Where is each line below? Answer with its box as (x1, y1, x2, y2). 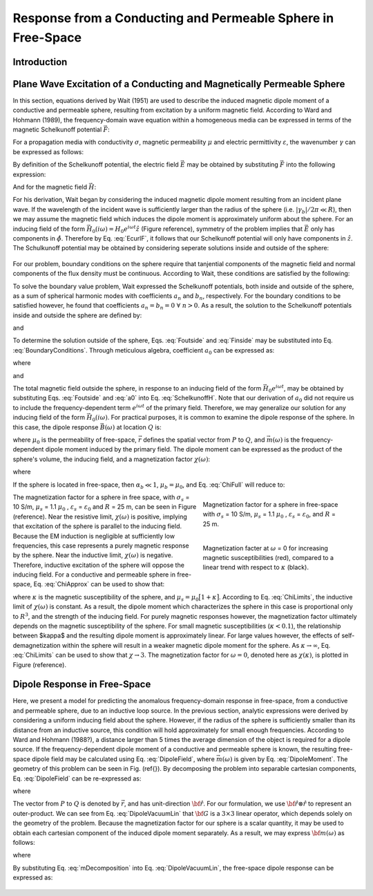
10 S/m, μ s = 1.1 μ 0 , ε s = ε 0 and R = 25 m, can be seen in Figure (12, 503, 197, 513)
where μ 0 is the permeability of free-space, (12, 436, 137, 445)
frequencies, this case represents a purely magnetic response (12, 541, 189, 550)
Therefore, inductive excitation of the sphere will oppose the (12, 561, 184, 569)
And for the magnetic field (12, 183, 88, 191)
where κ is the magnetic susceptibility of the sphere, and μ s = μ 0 (12, 592, 200, 603)
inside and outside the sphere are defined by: (12, 311, 142, 319)
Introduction (12, 56, 68, 68)
